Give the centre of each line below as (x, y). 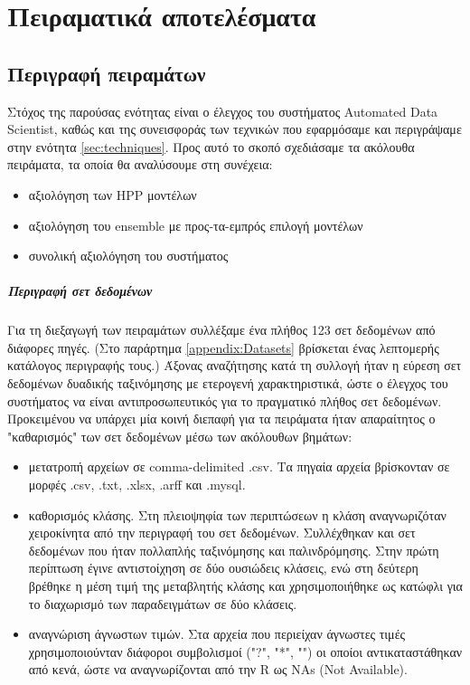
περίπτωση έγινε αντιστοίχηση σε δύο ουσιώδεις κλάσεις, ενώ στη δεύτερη (223, 568)
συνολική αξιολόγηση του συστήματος (128, 256)
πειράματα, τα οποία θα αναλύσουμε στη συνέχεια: (140, 164)
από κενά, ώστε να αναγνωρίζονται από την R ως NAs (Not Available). (218, 669)
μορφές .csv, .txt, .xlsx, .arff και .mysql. (137, 485)
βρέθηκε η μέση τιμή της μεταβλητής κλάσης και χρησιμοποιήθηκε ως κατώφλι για (245, 586)
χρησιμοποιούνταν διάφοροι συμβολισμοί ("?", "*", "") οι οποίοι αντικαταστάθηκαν (245, 651)
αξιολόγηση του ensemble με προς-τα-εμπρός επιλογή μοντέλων (196, 225)
